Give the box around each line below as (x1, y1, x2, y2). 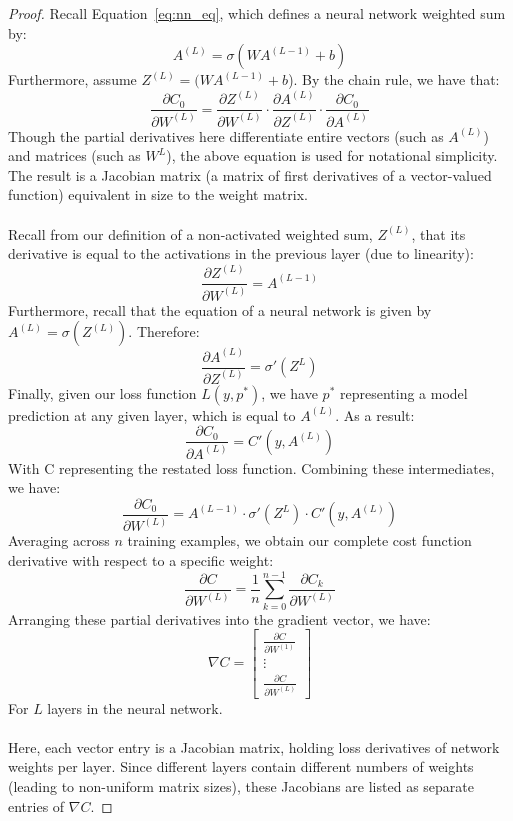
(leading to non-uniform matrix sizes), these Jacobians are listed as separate (8, 776, 474, 796)
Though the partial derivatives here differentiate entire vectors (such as (8, 125, 444, 146)
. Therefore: (128, 321, 200, 342)
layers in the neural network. (47, 697, 223, 718)
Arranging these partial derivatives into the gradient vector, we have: (8, 608, 431, 629)
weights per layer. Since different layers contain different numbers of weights (8, 756, 474, 777)
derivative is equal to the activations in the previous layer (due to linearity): (8, 243, 474, 264)
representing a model (339, 382, 468, 403)
